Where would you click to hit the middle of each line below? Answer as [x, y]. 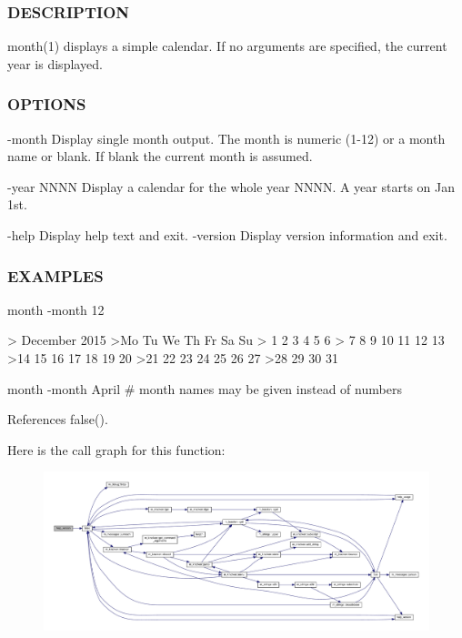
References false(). [58, 419]
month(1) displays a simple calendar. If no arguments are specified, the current [227, 46]
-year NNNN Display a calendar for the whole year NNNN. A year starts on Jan [231, 186]
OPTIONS [47, 104]
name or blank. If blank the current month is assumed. [160, 156]
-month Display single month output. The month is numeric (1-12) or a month [226, 138]
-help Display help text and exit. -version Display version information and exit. [227, 235]
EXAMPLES [55, 275]
